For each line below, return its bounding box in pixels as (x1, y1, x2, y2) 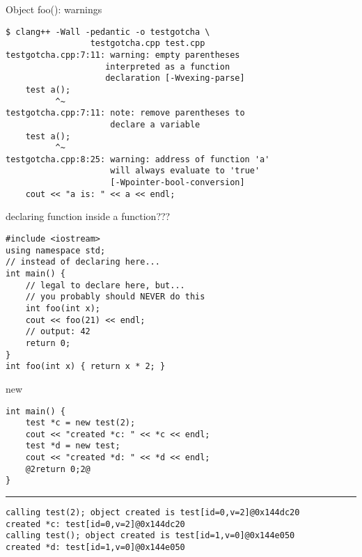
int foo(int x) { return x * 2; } (6, 361, 166, 372)
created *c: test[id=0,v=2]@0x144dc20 (6, 519, 185, 529)
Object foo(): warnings (6, 2, 102, 16)
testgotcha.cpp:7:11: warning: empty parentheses (6, 49, 240, 60)
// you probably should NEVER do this (25, 292, 205, 302)
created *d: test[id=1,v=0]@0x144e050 (6, 542, 185, 553)
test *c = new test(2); (25, 418, 136, 428)
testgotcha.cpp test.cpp (90, 38, 205, 49)
